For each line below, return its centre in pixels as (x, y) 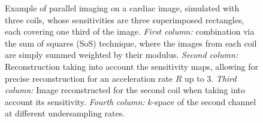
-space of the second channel (204, 101)
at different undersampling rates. (65, 113)
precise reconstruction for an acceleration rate (89, 78)
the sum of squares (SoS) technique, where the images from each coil (131, 43)
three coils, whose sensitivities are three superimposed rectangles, (125, 19)
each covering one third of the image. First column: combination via (130, 31)
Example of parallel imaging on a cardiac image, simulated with (122, 8)
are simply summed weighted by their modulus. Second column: (122, 55)
